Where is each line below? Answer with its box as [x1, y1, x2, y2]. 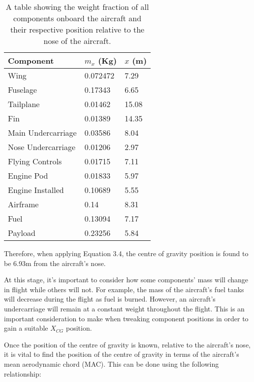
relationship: [4, 368, 41, 379]
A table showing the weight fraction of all [5, 1, 149, 12]
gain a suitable [4, 323, 48, 333]
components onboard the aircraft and [13, 12, 142, 24]
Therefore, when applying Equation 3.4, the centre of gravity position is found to [4, 248, 249, 258]
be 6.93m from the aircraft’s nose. [4, 258, 106, 268]
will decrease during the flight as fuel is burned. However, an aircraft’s [4, 294, 216, 304]
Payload [8, 227, 35, 238]
